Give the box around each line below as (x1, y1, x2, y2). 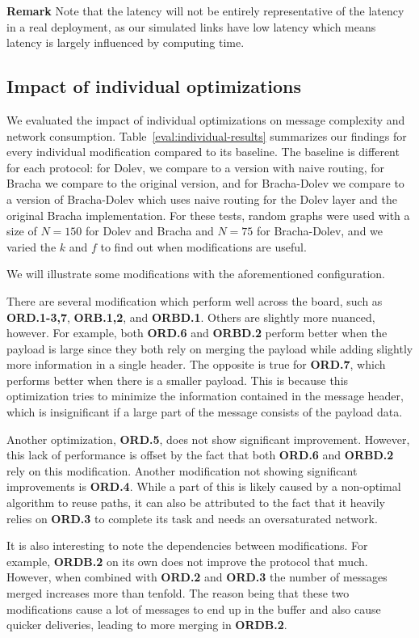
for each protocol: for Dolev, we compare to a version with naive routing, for (6, 158, 384, 175)
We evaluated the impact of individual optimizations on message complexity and (6, 111, 405, 128)
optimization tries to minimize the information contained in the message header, (6, 387, 404, 404)
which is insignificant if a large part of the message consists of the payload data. (6, 404, 403, 420)
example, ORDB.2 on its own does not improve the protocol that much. (6, 552, 368, 569)
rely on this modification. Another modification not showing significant (6, 462, 358, 479)
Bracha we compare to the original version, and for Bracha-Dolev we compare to (6, 175, 404, 192)
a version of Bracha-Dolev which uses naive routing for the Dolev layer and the (6, 190, 397, 207)
